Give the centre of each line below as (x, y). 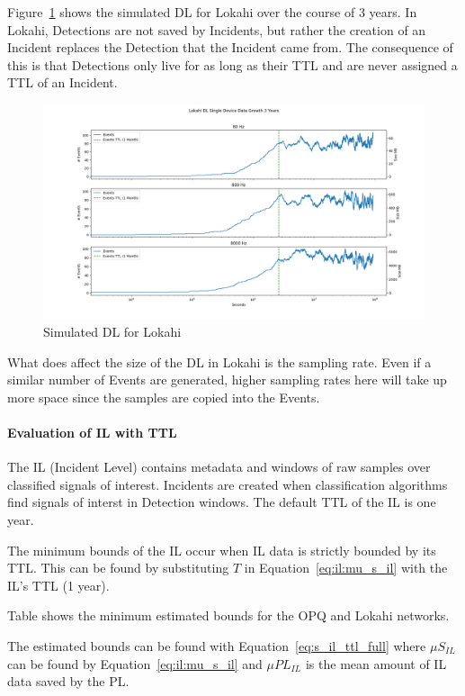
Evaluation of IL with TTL (92, 433)
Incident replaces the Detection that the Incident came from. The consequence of (230, 47)
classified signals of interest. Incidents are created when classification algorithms (228, 484)
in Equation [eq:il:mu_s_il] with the (346, 568)
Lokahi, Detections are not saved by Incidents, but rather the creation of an (217, 29)
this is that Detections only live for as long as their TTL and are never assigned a (232, 64)
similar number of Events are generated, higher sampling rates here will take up (227, 380)
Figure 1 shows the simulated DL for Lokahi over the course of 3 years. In (212, 12)
